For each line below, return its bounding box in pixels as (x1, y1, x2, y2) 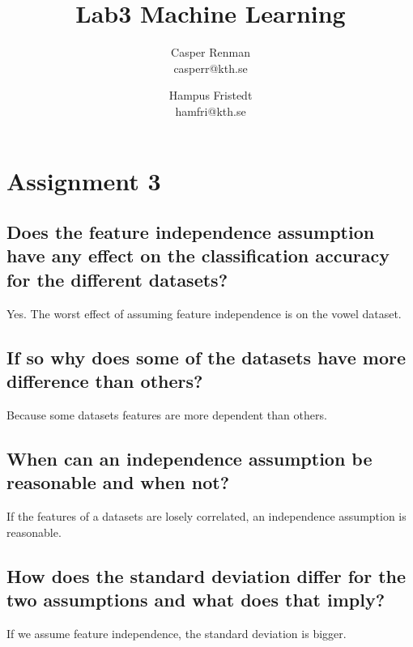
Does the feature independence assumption (6, 219, 375, 245)
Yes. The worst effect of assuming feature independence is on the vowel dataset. (6, 304, 402, 321)
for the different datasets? (6, 266, 228, 292)
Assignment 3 (6, 164, 161, 197)
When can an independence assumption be (6, 445, 373, 470)
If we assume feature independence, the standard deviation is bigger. (6, 624, 347, 641)
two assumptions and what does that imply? (6, 587, 385, 612)
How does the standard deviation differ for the (6, 563, 407, 588)
